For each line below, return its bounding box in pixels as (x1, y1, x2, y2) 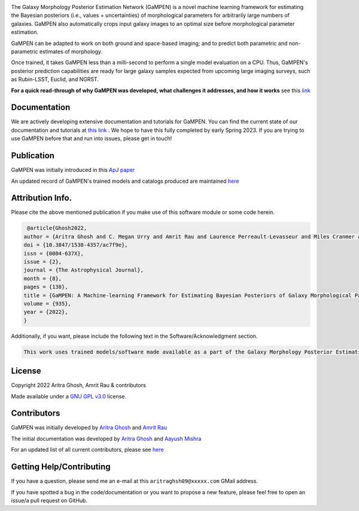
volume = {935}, (23, 300, 72, 307)
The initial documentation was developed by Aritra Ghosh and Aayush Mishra (11, 435, 202, 442)
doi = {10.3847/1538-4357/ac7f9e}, (23, 241, 128, 249)
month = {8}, (23, 275, 62, 282)
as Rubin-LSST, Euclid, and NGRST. (11, 75, 99, 83)
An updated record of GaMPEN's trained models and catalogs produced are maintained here (11, 177, 239, 185)
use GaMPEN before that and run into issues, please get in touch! (11, 135, 172, 142)
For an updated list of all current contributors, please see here (11, 446, 164, 453)
